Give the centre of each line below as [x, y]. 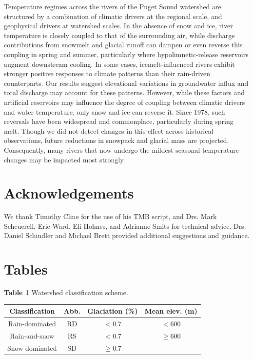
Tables [26, 269]
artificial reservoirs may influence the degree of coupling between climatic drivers [125, 102]
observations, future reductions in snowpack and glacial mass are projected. [117, 140]
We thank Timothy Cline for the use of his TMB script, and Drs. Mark [110, 216]
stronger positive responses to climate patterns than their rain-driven [107, 73]
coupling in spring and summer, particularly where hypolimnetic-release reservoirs [126, 54]
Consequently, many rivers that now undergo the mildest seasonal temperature [122, 150]
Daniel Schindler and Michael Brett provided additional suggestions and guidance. [127, 235]
